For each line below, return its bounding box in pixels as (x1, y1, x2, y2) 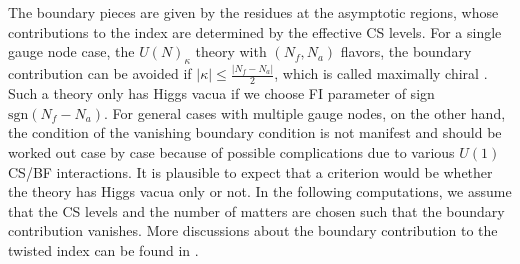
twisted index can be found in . (8, 239, 199, 260)
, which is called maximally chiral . (274, 63, 488, 84)
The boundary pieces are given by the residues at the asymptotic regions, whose (8, 2, 499, 22)
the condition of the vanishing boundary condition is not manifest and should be (8, 122, 502, 143)
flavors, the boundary (340, 41, 472, 62)
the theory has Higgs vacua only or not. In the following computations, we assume (8, 181, 512, 202)
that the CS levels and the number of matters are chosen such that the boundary (8, 200, 505, 221)
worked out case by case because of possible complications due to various (8, 141, 455, 162)
